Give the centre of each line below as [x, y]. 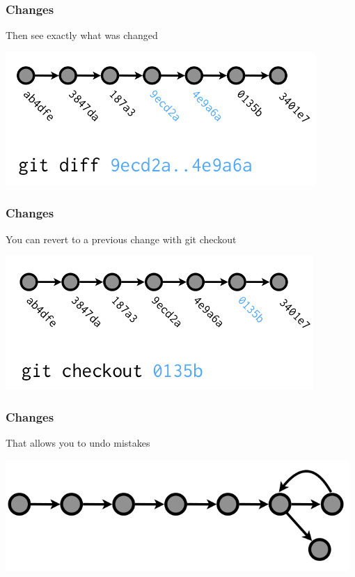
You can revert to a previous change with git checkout [121, 239]
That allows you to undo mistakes [78, 443]
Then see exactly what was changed [82, 35]
